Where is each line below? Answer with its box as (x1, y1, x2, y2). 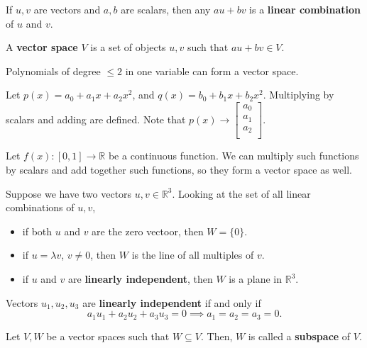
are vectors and (33, 2, 101, 16)
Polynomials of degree (6, 63, 101, 78)
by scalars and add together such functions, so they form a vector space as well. (6, 162, 352, 177)
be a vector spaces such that (46, 328, 170, 343)
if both (22, 223, 53, 238)
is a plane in (229, 271, 283, 286)
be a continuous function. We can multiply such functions (108, 148, 359, 163)
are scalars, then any (121, 2, 211, 16)
